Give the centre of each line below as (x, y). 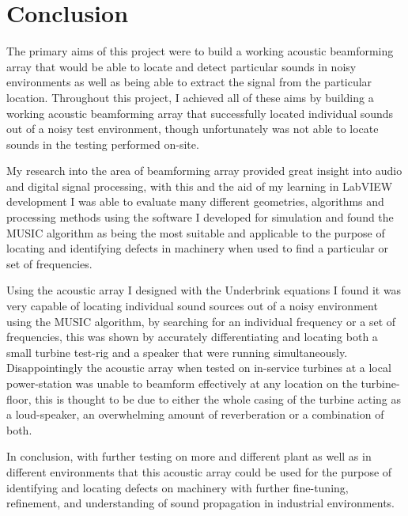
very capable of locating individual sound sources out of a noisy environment (192, 306)
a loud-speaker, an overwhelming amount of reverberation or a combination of (195, 414)
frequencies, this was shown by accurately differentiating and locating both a (192, 337)
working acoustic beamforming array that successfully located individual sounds (200, 113)
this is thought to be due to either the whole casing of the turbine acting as (218, 398)
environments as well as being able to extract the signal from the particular (189, 82)
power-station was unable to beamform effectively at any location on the (182, 383)
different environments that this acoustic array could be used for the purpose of (199, 471)
